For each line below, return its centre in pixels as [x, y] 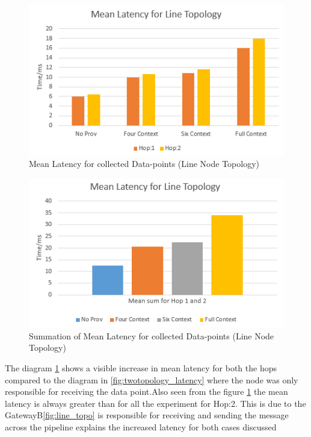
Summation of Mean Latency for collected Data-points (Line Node [152, 335]
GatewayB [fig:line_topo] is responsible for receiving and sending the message [147, 415]
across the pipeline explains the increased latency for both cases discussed [141, 427]
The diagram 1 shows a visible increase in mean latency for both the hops [141, 368]
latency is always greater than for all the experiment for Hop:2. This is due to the [155, 403]
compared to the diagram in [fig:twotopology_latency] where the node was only [152, 379]
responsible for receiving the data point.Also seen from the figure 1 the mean [146, 391]
